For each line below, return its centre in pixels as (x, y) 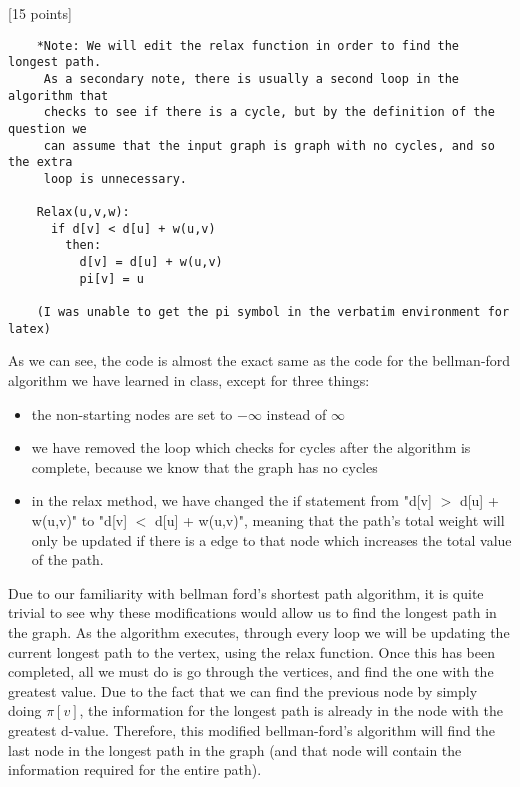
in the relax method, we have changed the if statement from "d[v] (231, 500)
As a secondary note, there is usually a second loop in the (251, 78)
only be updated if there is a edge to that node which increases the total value (271, 539)
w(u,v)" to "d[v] (79, 519)
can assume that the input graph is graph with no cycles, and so (269, 145)
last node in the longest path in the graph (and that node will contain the (235, 749)
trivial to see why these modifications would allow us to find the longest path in (252, 612)
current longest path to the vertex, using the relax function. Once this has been (251, 651)
